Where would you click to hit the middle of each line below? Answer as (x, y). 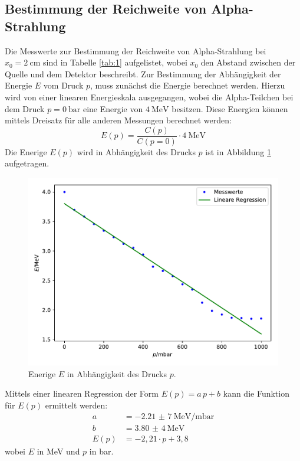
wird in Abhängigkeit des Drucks (136, 151)
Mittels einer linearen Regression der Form (82, 393)
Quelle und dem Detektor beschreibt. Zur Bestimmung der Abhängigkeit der (143, 73)
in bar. (101, 451)
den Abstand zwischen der (248, 62)
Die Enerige (26, 151)
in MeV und (58, 451)
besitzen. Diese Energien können (230, 108)
